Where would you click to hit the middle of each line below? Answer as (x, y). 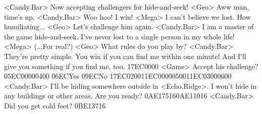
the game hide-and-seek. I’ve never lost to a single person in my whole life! (119, 36)
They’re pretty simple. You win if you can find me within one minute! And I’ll (125, 56)
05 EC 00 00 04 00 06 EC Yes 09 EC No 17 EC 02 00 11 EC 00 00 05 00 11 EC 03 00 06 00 (118, 76)
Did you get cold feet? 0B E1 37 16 (55, 105)
